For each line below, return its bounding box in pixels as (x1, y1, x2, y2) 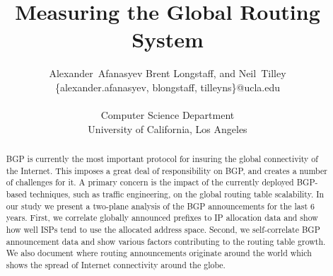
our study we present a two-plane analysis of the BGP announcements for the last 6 (6, 200, 315, 212)
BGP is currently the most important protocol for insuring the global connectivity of (6, 153, 318, 165)
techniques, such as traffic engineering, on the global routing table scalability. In (29, 188, 325, 200)
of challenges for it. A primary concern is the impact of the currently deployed (6, 176, 294, 188)
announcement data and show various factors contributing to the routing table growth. (6, 235, 326, 247)
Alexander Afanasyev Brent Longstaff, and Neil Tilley (49, 66, 286, 81)
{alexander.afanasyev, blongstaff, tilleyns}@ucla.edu (54, 79, 281, 94)
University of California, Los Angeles (88, 121, 247, 136)
